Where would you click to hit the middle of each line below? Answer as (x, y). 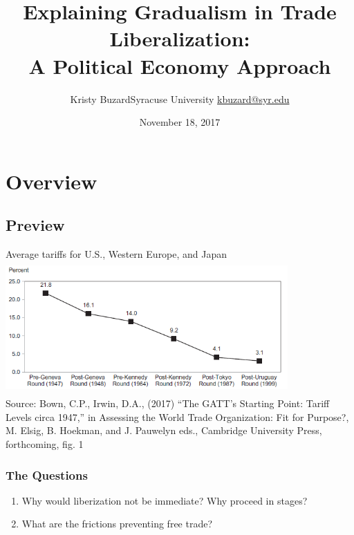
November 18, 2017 (180, 122)
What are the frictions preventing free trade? (117, 524)
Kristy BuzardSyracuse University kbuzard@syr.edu (180, 98)
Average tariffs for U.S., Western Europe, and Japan (117, 254)
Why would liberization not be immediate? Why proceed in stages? (165, 500)
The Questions (47, 475)
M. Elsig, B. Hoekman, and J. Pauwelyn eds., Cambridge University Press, (164, 430)
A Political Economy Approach (180, 65)
